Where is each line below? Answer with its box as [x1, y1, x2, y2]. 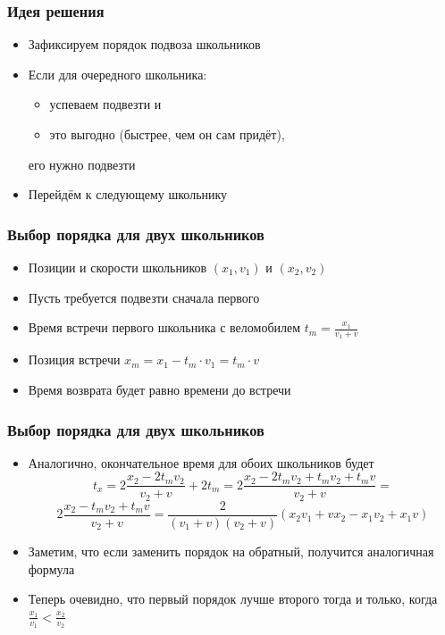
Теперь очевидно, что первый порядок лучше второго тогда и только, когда [28, 589, 438, 608]
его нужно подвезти [28, 155, 136, 173]
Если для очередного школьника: [28, 64, 207, 83]
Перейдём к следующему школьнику [28, 185, 228, 204]
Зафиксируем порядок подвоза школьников [28, 35, 261, 54]
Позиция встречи [28, 350, 121, 369]
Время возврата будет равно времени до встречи [28, 380, 291, 399]
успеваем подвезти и [49, 95, 162, 113]
